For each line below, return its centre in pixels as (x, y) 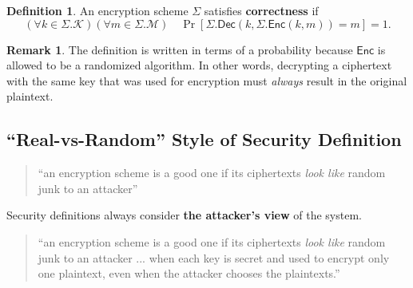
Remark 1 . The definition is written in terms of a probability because (180, 49)
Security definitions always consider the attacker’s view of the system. (184, 215)
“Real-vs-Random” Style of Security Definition (204, 139)
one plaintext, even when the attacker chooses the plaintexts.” (189, 273)
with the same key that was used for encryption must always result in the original (207, 80)
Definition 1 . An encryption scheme (97, 10)
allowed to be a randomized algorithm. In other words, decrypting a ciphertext (199, 65)
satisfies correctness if (261, 10)
